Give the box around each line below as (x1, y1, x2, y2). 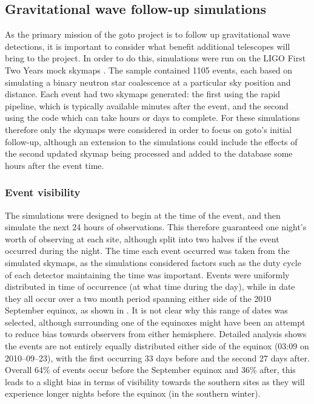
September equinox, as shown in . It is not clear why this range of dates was (5, 304, 288, 317)
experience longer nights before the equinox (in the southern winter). (5, 387, 261, 400)
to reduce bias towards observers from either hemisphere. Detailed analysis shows (5, 327, 307, 340)
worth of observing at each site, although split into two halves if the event (5, 232, 279, 245)
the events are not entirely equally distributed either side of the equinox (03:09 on (5, 340, 309, 352)
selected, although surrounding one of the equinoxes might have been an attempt (5, 315, 306, 328)
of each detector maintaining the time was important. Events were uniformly (5, 268, 290, 281)
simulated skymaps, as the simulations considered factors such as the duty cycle (5, 256, 301, 269)
